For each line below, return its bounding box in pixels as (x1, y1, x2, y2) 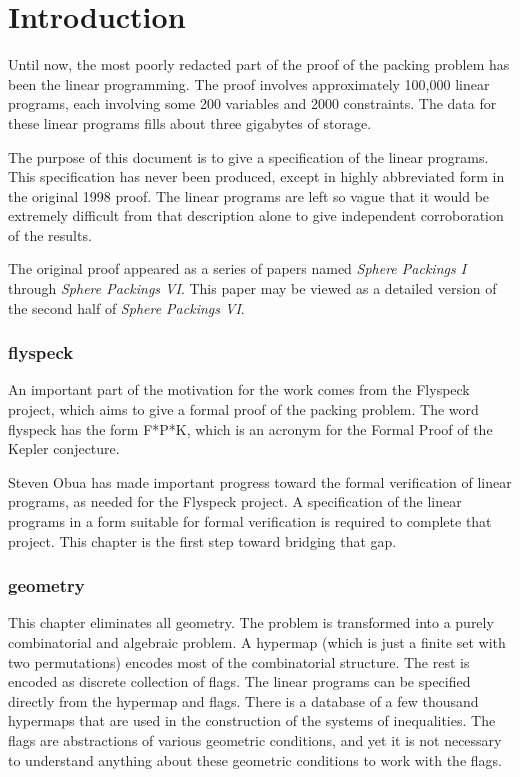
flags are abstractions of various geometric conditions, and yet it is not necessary (8, 730, 502, 750)
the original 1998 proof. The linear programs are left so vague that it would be (8, 185, 490, 206)
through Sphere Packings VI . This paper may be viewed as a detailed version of (8, 278, 497, 299)
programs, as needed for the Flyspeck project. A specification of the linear (8, 491, 462, 512)
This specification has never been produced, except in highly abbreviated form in (8, 166, 505, 187)
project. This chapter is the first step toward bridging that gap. (8, 530, 397, 551)
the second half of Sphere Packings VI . (8, 297, 245, 318)
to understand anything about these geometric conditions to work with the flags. (8, 749, 502, 770)
